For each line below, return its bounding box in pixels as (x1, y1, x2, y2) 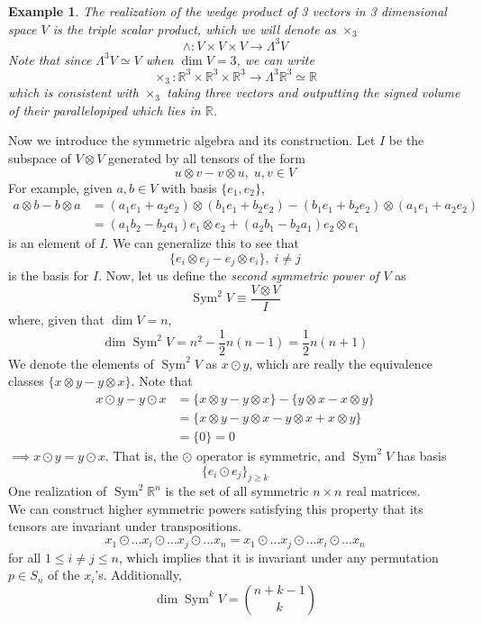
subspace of (8, 149, 71, 168)
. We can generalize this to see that (105, 234, 299, 252)
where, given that (8, 309, 105, 328)
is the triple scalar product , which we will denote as (52, 19, 336, 38)
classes (8, 371, 44, 390)
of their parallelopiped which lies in (8, 100, 201, 119)
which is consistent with (8, 83, 139, 102)
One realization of (8, 481, 107, 500)
